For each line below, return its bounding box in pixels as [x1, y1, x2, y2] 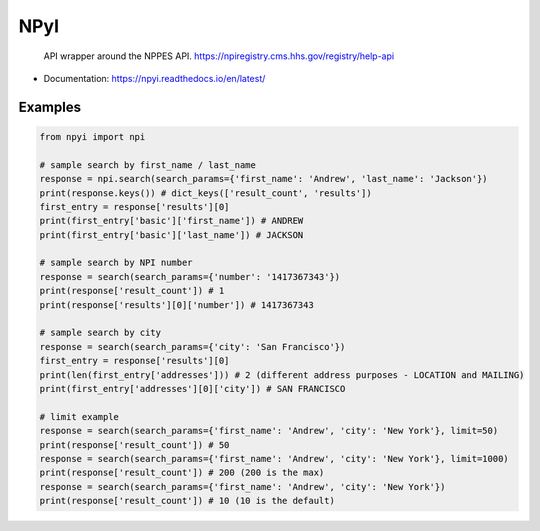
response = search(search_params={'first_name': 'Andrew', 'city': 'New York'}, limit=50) [39, 425, 499, 437]
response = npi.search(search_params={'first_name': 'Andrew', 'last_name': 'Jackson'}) [39, 173, 489, 185]
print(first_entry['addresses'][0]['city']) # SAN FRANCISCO [39, 383, 346, 394]
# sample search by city [39, 327, 162, 339]
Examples [18, 98, 82, 115]
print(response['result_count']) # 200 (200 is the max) [39, 467, 325, 479]
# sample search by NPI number [39, 257, 194, 269]
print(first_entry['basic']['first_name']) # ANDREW [39, 215, 304, 227]
